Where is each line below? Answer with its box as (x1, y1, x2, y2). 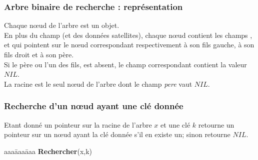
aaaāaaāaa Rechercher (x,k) (4, 146, 92, 156)
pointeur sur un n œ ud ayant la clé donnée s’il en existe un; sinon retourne (4, 129, 230, 140)
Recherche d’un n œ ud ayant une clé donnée (4, 100, 183, 112)
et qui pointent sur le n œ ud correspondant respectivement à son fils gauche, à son (4, 39, 254, 50)
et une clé (160, 119, 190, 130)
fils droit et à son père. (4, 49, 74, 59)
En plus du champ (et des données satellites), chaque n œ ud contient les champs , (4, 29, 252, 40)
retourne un (198, 119, 234, 130)
